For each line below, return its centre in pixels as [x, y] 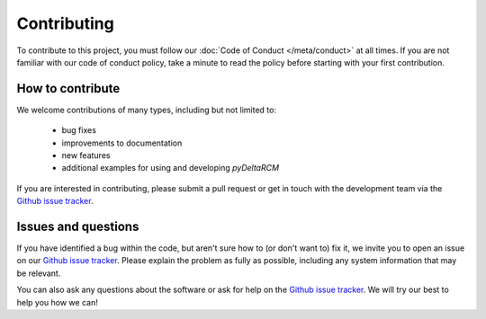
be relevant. [39, 273]
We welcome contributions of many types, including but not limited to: [146, 110]
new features [86, 155]
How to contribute [68, 89]
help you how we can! [57, 302]
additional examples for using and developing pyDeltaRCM [170, 168]
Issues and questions [78, 226]
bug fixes [79, 130]
